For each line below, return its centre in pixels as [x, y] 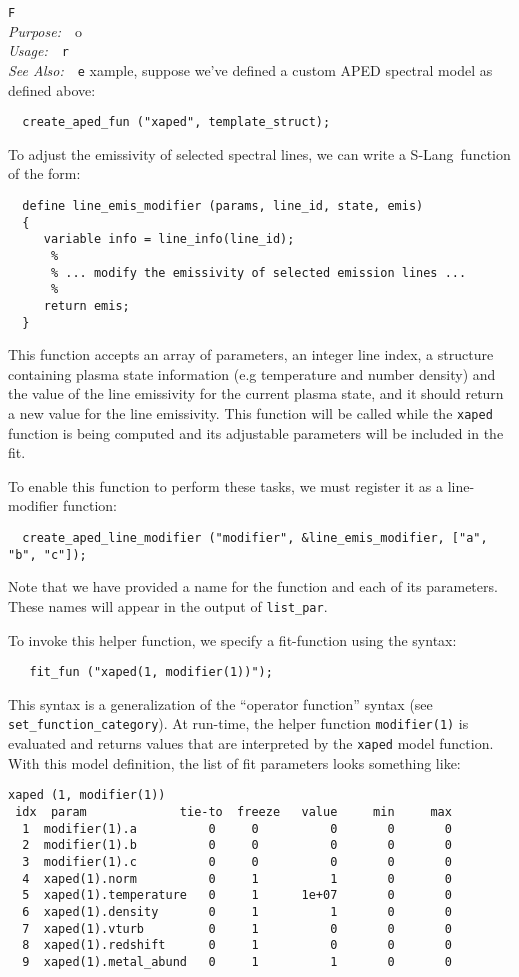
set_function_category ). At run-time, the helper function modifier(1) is [238, 723]
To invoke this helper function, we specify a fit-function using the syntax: [232, 639]
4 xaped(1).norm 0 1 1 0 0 [237, 878]
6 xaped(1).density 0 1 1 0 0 [237, 911]
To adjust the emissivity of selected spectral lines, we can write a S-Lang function [259, 153]
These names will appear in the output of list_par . [168, 605]
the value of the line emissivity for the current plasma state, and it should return [256, 393]
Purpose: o [45, 30]
